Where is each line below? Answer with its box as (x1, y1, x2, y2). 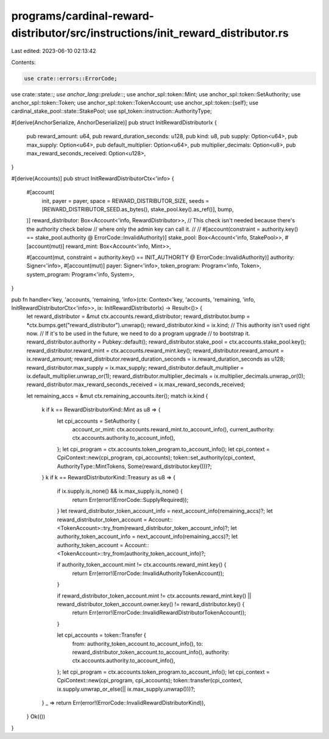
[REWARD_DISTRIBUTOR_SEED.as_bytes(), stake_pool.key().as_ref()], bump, (41, 206, 234, 213)
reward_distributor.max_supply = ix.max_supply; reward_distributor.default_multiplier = (26, 364, 244, 371)
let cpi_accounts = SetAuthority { (57, 417, 140, 425)
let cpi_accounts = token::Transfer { (57, 631, 146, 639)
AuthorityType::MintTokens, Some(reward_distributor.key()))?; (57, 462, 212, 470)
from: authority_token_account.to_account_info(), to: (72, 640, 203, 647)
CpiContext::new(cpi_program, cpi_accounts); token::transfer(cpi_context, (57, 677, 243, 684)
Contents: (11, 58, 36, 66)
